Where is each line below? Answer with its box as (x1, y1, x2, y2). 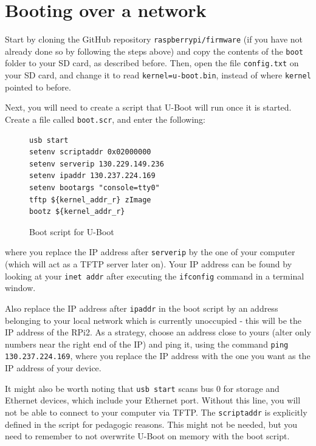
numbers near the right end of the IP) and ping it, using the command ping (5, 337, 289, 350)
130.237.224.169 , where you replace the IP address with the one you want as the (5, 349, 311, 362)
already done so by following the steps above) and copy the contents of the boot (5, 44, 303, 57)
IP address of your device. (5, 362, 101, 374)
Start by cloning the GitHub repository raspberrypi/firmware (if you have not (5, 33, 303, 46)
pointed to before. (5, 80, 71, 93)
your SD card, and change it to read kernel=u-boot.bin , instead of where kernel (5, 69, 311, 81)
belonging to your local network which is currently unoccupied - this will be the (5, 314, 301, 326)
